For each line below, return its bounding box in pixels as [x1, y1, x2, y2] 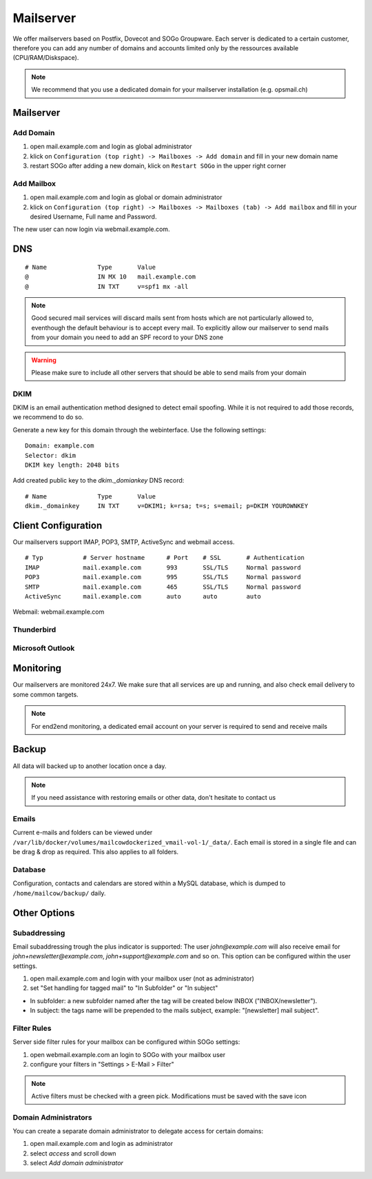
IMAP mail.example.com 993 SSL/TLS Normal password [25, 563, 301, 572]
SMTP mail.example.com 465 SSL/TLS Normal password [25, 583, 301, 591]
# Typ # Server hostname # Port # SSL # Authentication [25, 554, 305, 562]
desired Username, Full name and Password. [30, 212, 157, 221]
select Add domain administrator [30, 1159, 124, 1167]
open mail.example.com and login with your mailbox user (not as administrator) [30, 974, 255, 982]
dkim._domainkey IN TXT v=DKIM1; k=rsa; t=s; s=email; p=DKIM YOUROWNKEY [25, 502, 309, 510]
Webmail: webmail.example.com [12, 607, 105, 616]
